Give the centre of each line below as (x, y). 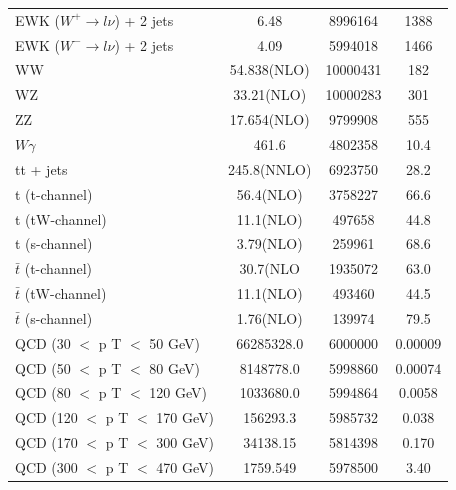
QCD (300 (46, 466)
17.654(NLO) (269, 119)
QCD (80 (43, 392)
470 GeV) (185, 466)
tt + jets (41, 168)
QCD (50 (43, 367)
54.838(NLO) (269, 69)
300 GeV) (185, 442)
